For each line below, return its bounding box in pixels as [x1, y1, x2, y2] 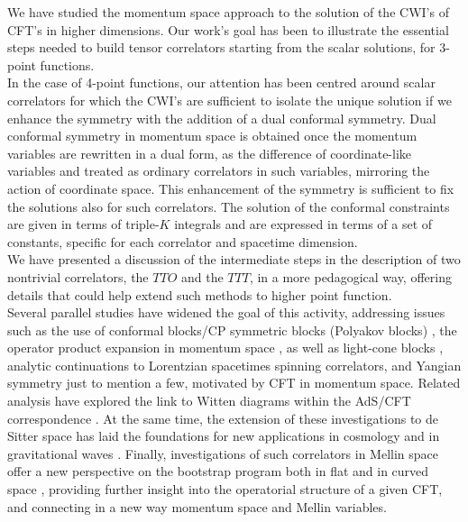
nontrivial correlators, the [7, 267, 149, 286]
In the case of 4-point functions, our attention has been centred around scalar [7, 73, 436, 92]
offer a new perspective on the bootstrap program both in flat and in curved [7, 462, 429, 481]
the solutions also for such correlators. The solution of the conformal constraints [7, 197, 450, 215]
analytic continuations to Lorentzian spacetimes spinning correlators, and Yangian [7, 355, 462, 374]
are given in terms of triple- [7, 215, 160, 234]
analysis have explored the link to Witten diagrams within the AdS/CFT [7, 391, 411, 410]
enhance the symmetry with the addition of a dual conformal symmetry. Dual [7, 108, 436, 127]
